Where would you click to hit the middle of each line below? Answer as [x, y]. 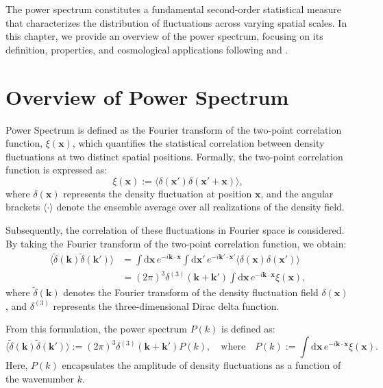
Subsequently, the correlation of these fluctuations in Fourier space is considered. [175, 230]
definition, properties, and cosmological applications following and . [147, 49]
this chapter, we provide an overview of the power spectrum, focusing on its [164, 36]
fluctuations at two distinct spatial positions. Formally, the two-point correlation [174, 156]
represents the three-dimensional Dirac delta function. [166, 305]
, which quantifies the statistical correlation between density [198, 143]
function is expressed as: [57, 170]
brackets [23, 207]
